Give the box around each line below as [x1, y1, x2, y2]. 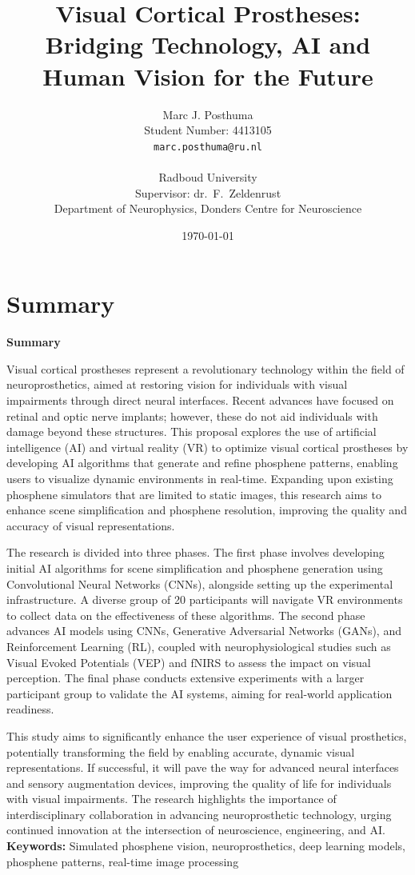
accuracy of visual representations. [6, 517, 175, 533]
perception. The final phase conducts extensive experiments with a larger [6, 669, 365, 686]
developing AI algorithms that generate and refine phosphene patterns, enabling [6, 454, 398, 471]
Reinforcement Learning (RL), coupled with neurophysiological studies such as [6, 637, 391, 654]
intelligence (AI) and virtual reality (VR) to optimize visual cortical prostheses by [6, 438, 409, 455]
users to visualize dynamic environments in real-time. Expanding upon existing [6, 470, 393, 486]
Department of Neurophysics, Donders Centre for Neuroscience [54, 200, 362, 217]
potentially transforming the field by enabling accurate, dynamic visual [6, 743, 355, 760]
